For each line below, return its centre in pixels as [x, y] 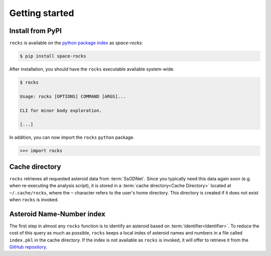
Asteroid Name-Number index [57, 214]
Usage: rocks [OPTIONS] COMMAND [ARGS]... [73, 96]
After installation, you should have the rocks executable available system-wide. [92, 69]
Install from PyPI [36, 31]
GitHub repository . [28, 247]
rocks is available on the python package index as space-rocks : [76, 43]
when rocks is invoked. [34, 200]
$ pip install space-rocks [53, 56]
